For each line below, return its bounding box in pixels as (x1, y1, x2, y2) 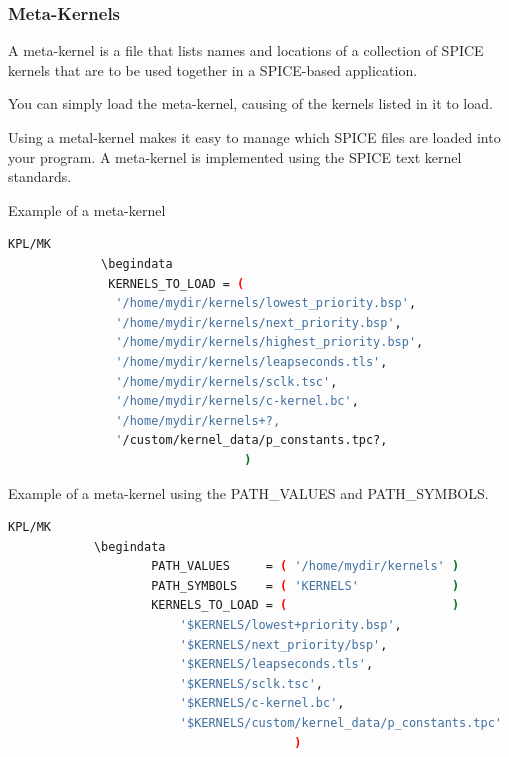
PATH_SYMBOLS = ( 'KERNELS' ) (151, 578, 460, 593)
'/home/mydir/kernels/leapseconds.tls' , (115, 354, 388, 369)
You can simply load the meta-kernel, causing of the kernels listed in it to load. (8, 93, 493, 114)
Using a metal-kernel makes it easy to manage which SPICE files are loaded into (8, 127, 501, 147)
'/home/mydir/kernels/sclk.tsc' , (115, 374, 338, 389)
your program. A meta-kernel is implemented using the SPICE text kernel (8, 146, 462, 167)
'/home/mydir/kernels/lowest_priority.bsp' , (115, 296, 417, 311)
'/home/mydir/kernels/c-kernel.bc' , (115, 394, 359, 409)
